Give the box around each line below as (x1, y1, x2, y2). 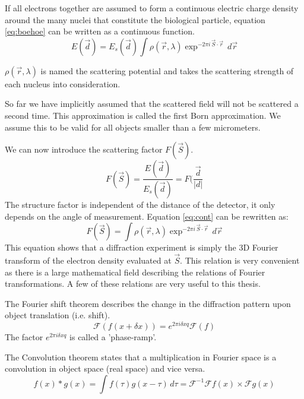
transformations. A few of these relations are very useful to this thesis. (5, 277, 261, 290)
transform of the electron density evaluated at (5, 254, 172, 267)
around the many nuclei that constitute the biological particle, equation (5, 13, 265, 26)
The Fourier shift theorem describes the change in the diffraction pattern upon (5, 297, 291, 309)
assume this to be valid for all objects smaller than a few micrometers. (5, 121, 261, 133)
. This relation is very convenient (180, 254, 300, 267)
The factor (5, 331, 43, 343)
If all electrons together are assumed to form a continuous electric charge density (5, 2, 299, 14)
